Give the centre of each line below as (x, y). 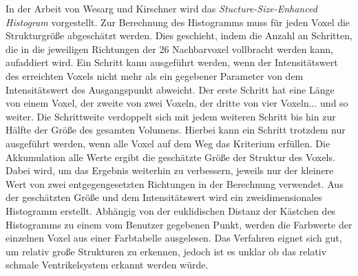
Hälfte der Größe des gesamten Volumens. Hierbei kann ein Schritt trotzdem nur (176, 130)
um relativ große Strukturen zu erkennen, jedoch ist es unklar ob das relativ (166, 251)
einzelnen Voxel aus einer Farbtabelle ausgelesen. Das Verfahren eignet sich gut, (174, 238)
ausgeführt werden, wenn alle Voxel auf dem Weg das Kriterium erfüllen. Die (168, 143)
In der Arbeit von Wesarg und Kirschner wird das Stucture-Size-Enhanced (161, 8)
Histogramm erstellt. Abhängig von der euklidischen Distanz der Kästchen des (171, 210)
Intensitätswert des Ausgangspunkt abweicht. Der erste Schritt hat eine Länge (170, 89)
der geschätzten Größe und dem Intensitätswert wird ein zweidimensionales (164, 197)
